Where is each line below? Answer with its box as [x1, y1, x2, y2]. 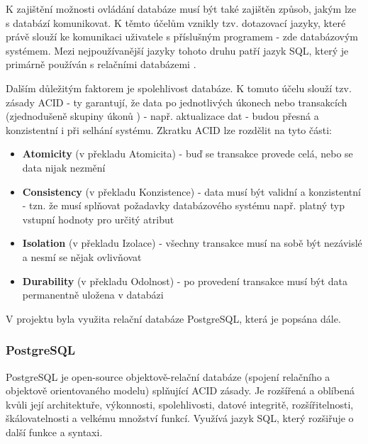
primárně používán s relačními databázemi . [6, 57, 196, 72]
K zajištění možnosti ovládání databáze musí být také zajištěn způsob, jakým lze [6, 1, 357, 16]
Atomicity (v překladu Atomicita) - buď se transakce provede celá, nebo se [22, 146, 353, 161]
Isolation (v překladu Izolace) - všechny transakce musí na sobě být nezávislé [22, 235, 362, 250]
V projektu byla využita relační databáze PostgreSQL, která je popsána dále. [6, 311, 341, 326]
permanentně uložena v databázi [22, 287, 164, 302]
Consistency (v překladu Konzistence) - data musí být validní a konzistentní [22, 184, 361, 199]
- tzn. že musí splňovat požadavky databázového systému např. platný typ [22, 198, 345, 213]
